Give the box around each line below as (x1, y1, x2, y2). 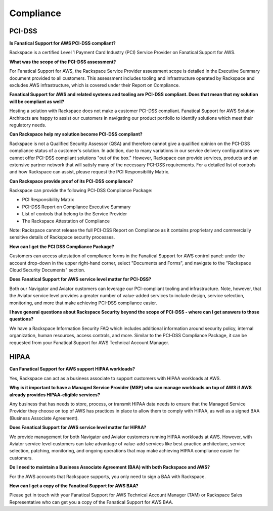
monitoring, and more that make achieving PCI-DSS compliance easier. (9, 300, 157, 306)
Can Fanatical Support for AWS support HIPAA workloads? (9, 366, 135, 372)
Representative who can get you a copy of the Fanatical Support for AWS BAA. (9, 499, 173, 505)
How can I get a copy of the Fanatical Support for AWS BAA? (9, 483, 139, 489)
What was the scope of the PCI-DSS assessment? (9, 59, 116, 65)
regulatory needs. (9, 122, 47, 128)
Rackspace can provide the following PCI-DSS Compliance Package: (9, 188, 153, 194)
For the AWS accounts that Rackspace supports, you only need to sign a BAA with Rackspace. (9, 473, 206, 480)
